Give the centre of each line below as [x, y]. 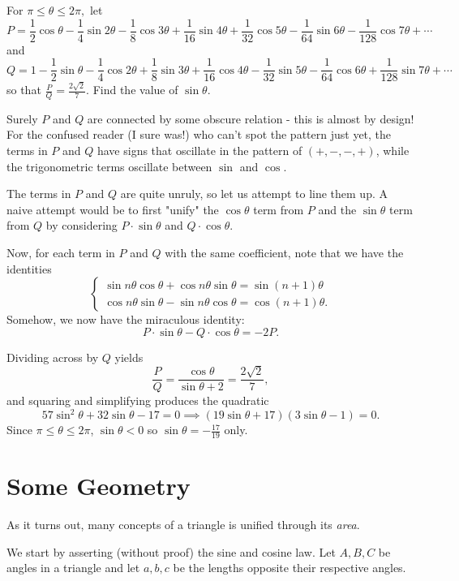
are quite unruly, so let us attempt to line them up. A [254, 194]
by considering [82, 225]
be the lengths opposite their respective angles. [290, 568]
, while [393, 151]
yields [129, 357]
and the [337, 209]
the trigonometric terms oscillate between [109, 166]
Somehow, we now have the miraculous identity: [126, 319]
